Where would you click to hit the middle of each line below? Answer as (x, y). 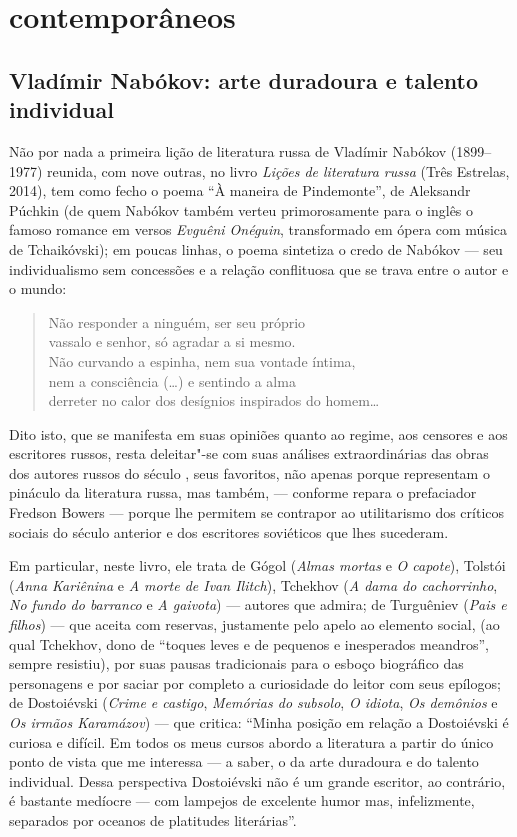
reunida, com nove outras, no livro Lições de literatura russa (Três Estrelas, (278, 170)
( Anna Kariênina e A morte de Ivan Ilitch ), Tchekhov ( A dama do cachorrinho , (253, 584)
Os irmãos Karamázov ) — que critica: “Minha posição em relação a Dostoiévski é (259, 722)
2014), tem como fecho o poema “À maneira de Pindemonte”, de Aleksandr (240, 190)
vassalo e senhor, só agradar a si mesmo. (172, 341)
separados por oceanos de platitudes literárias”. (153, 819)
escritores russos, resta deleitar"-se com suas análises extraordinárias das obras (249, 453)
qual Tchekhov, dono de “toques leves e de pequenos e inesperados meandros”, (249, 643)
